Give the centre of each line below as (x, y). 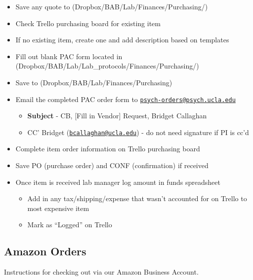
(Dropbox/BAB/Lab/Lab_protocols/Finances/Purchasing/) (107, 66)
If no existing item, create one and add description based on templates (122, 40)
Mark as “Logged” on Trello (70, 225)
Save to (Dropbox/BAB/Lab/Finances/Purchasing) (94, 82)
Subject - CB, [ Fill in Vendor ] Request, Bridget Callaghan (117, 116)
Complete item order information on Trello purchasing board (108, 149)
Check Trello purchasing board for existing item (88, 23)
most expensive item (58, 208)
